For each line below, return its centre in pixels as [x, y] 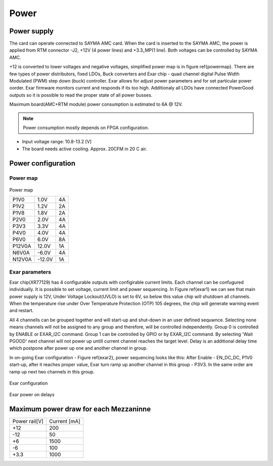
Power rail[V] [28, 421]
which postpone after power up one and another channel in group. [78, 348]
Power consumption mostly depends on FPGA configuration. [86, 128]
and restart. [21, 311]
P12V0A [22, 246]
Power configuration [42, 163]
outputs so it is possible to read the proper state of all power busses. [81, 95]
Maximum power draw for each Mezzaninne [80, 409]
